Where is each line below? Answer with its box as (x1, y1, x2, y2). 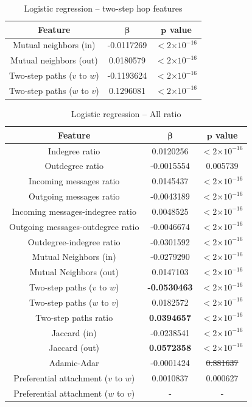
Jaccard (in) (51, 326, 97, 339)
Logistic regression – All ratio (71, 107, 181, 120)
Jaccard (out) (49, 341, 100, 354)
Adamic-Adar (49, 356, 99, 369)
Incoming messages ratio (29, 175, 120, 187)
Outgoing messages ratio (28, 190, 120, 203)
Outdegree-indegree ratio (27, 235, 121, 248)
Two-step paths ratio (35, 311, 113, 323)
